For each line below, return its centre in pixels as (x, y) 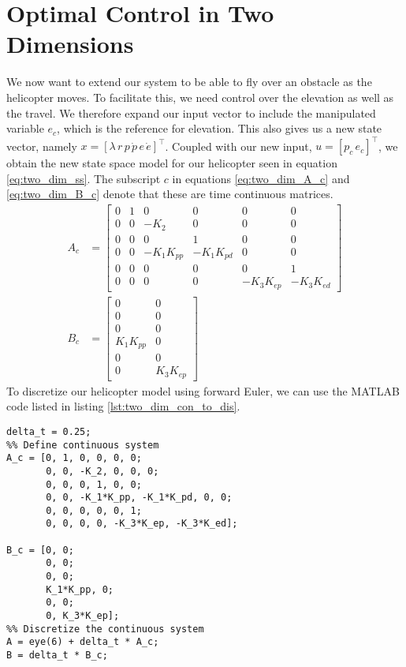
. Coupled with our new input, (238, 146)
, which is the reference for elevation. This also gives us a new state (220, 128)
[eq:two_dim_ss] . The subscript (84, 178)
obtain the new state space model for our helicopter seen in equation (172, 163)
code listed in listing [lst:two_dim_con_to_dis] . (123, 406)
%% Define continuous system (83, 445)
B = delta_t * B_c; (57, 656)
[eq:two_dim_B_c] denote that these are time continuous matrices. (170, 194)
